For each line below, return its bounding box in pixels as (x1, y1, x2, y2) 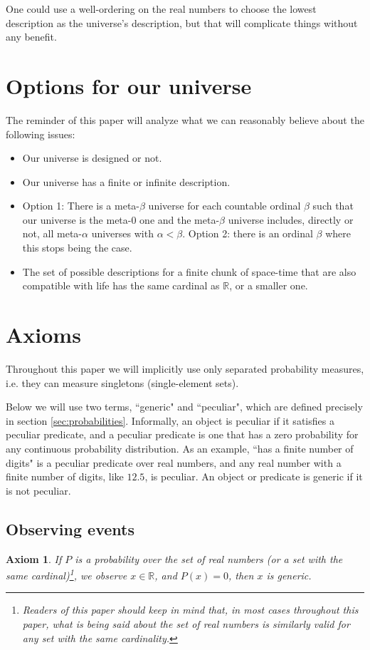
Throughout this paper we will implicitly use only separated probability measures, (6, 361, 364, 376)
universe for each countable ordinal (148, 198, 301, 213)
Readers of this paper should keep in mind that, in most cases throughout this (22, 602, 359, 617)
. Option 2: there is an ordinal (182, 226, 313, 241)
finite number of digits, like (6, 469, 124, 484)
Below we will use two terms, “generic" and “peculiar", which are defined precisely (6, 399, 363, 414)
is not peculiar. (6, 483, 71, 497)
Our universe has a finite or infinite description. (22, 174, 231, 189)
